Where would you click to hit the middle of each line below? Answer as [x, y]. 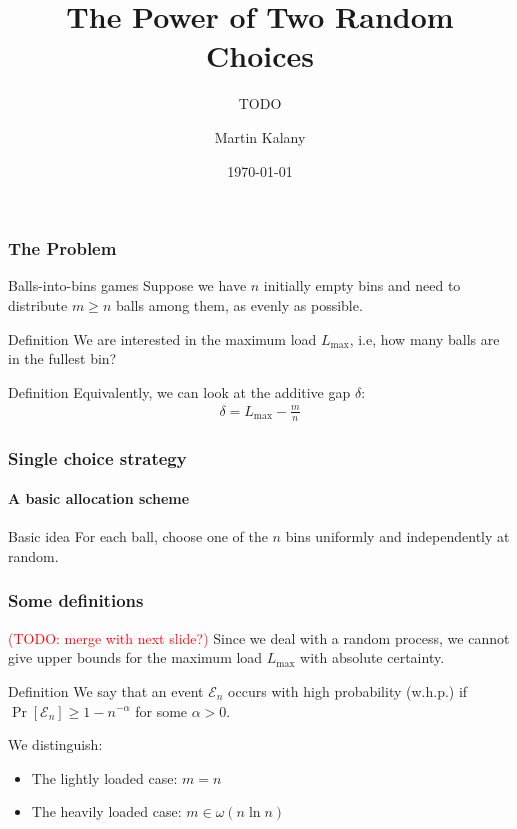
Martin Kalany [260, 136]
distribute [38, 304]
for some [161, 710]
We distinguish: [55, 744]
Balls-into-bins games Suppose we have [127, 285]
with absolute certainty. [372, 657]
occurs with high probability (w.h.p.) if [348, 690]
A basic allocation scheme [99, 498]
